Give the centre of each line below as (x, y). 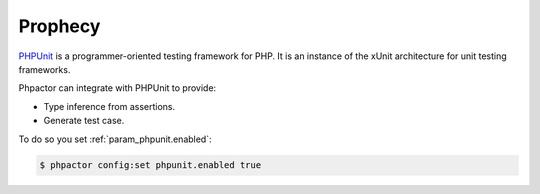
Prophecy (59, 26)
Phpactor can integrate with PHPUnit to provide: (117, 88)
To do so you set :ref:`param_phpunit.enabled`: (115, 139)
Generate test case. (84, 121)
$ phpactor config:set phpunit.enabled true (150, 165)
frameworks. (44, 69)
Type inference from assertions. (109, 106)
